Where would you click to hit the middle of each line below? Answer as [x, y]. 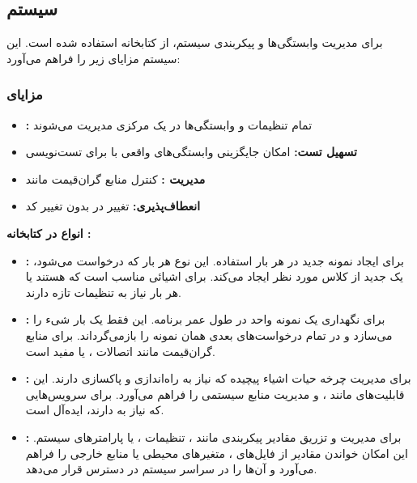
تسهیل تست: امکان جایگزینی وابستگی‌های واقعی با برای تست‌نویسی [191, 152]
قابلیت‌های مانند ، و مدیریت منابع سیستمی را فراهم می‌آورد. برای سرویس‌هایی [215, 394]
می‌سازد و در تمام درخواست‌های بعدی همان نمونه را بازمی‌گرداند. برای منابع [209, 335]
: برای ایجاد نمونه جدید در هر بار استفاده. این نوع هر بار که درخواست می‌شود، [215, 260]
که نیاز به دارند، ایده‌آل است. [95, 410]
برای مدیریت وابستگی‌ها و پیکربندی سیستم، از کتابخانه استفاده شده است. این [195, 42]
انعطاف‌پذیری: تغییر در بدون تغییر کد [113, 206]
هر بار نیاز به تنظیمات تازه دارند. [104, 292]
